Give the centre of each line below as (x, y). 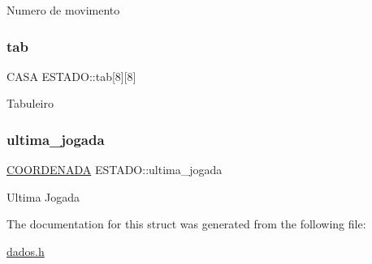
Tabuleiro (30, 103)
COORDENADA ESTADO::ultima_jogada (115, 170)
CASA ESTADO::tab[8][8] (71, 76)
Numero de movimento (63, 10)
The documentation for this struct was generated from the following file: (186, 224)
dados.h (26, 251)
